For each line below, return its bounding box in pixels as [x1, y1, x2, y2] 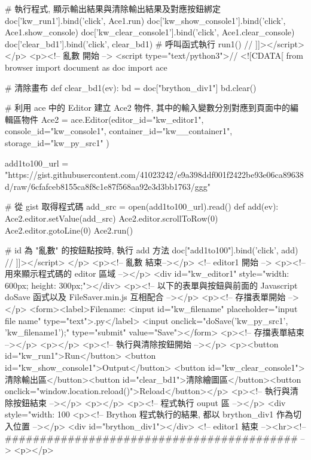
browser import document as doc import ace [5, 60, 167, 73]
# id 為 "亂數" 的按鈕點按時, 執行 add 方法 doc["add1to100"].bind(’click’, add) [5, 244, 298, 256]
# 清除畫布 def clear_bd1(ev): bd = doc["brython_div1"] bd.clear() [5, 81, 257, 93]
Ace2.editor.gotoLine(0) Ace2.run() [5, 223, 133, 236]
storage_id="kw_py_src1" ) [5, 136, 109, 149]
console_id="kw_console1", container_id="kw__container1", [5, 125, 233, 137]
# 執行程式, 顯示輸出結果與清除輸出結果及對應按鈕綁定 [5, 2, 221, 14]
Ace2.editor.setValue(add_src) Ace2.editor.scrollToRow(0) [5, 211, 218, 224]
